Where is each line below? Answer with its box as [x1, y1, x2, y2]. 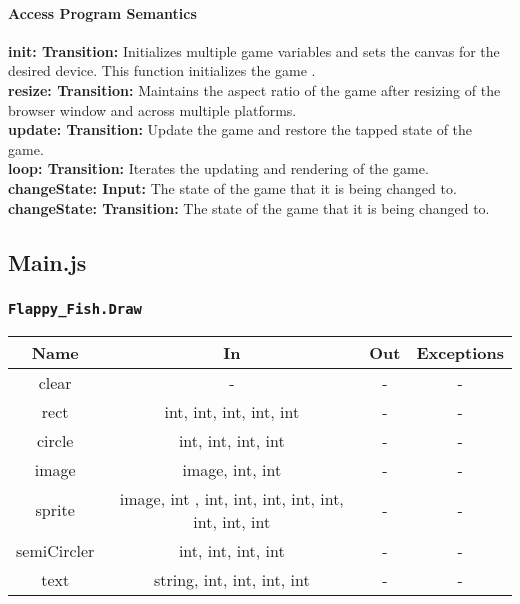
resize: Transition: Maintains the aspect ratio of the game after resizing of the [8, 79, 501, 100]
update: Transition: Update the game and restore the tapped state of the [8, 119, 473, 140]
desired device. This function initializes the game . [8, 60, 316, 81]
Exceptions [416, 340, 504, 364]
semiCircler [16, 538, 95, 562]
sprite [35, 498, 75, 522]
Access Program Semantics [8, 2, 197, 23]
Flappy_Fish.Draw [8, 300, 142, 317]
